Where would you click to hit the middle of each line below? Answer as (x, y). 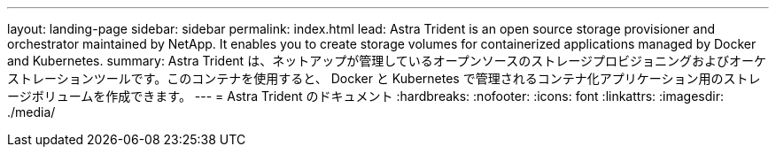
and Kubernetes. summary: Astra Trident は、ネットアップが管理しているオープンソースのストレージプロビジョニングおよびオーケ (387, 61)
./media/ (31, 112)
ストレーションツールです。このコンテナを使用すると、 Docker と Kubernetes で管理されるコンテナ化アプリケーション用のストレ (384, 78)
